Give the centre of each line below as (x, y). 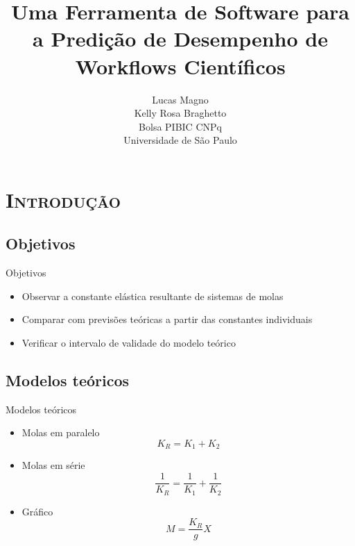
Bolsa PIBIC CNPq (180, 126)
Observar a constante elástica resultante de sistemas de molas (153, 296)
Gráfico (37, 511)
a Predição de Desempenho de (180, 39)
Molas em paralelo (61, 432)
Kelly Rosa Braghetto (180, 113)
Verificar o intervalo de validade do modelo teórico (129, 343)
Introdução (63, 199)
